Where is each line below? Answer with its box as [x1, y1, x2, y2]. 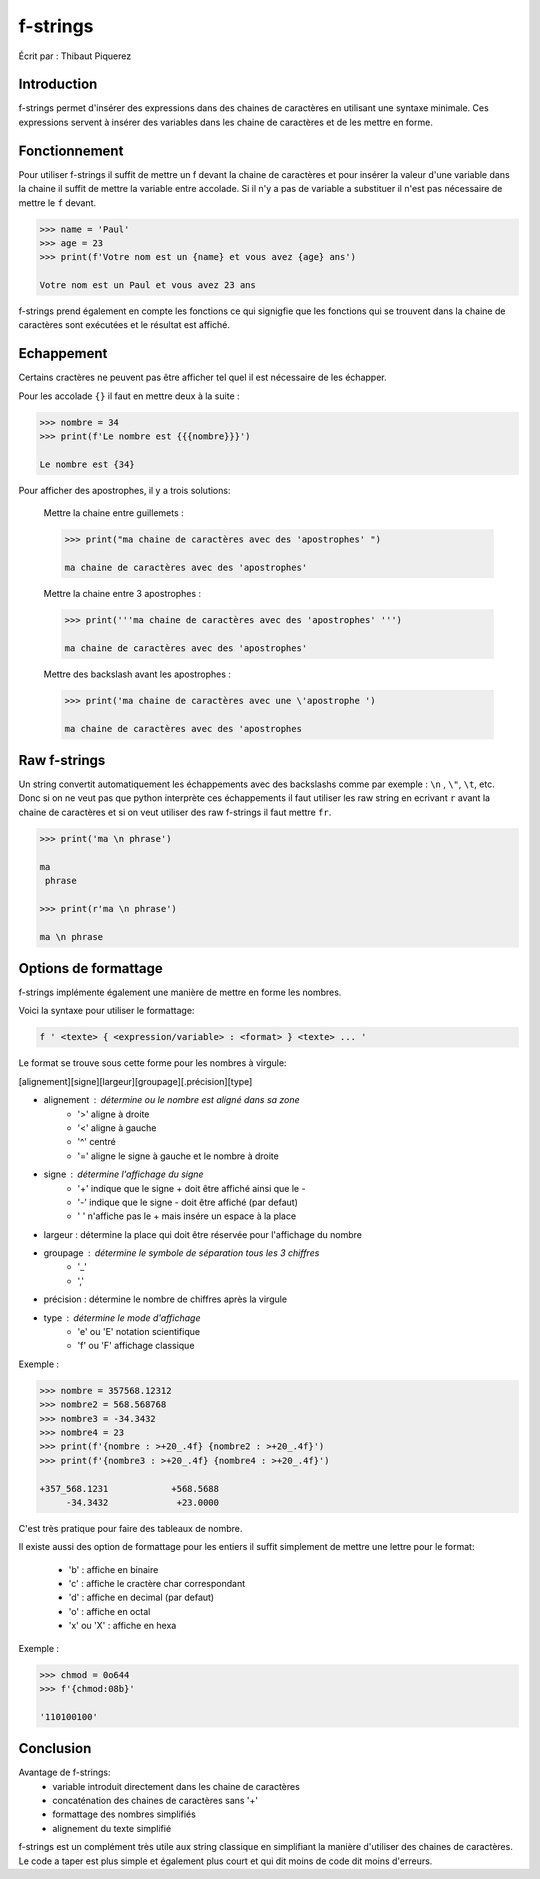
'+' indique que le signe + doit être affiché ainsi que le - [77, 1182, 306, 1194]
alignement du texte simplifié [52, 1822, 172, 1834]
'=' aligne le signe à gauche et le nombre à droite [77, 1150, 279, 1162]
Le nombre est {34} [39, 458, 135, 470]
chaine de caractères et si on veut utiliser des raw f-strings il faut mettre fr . [18, 806, 332, 818]
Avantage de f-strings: [18, 1766, 111, 1779]
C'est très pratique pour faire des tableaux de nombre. [18, 1522, 243, 1534]
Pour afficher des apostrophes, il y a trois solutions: [18, 484, 231, 496]
